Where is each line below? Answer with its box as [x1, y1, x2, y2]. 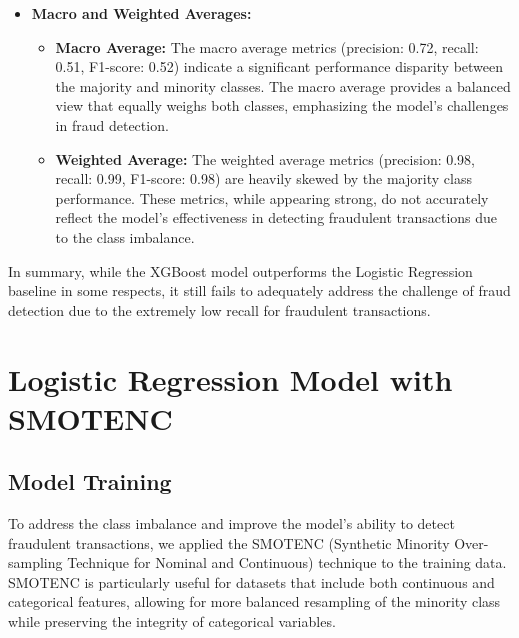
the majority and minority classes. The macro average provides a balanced [55, 75, 511, 96]
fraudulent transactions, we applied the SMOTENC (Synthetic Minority [8, 532, 450, 553]
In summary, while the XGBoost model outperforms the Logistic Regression [8, 260, 473, 281]
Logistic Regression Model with [8, 358, 453, 399]
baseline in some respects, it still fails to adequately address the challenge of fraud [8, 280, 511, 301]
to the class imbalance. [55, 226, 195, 247]
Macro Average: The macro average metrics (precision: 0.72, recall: [55, 36, 479, 57]
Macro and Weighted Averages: [31, 3, 252, 23]
